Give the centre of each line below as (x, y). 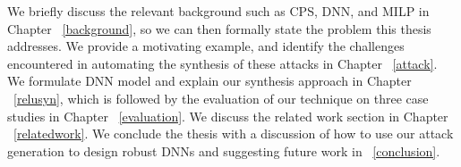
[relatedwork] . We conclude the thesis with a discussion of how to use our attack (234, 134)
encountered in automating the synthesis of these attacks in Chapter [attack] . (222, 63)
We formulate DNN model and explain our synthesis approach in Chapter (209, 81)
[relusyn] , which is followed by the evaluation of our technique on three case (221, 98)
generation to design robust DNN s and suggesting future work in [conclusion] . (224, 150)
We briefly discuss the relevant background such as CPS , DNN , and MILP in (218, 11)
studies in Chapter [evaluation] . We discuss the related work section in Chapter (228, 116)
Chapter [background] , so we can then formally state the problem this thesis (219, 28)
